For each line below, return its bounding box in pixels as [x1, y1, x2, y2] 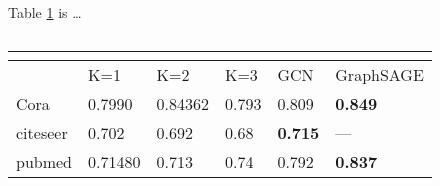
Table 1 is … [8, 2, 82, 22]
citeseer [16, 120, 68, 144]
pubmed [16, 149, 73, 173]
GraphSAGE [335, 62, 424, 86]
